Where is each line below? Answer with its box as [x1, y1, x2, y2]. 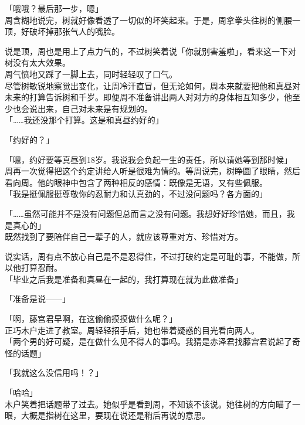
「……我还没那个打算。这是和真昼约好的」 [5, 114, 164, 126]
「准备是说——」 [5, 293, 70, 305]
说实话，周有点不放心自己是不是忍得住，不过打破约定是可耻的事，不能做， [5, 250, 292, 262]
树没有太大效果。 [5, 56, 70, 69]
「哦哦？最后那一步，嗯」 [5, 2, 103, 14]
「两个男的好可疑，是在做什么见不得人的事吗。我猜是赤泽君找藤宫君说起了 [5, 335, 292, 348]
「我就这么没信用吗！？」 [5, 366, 103, 379]
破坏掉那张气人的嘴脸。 [29, 25, 120, 38]
